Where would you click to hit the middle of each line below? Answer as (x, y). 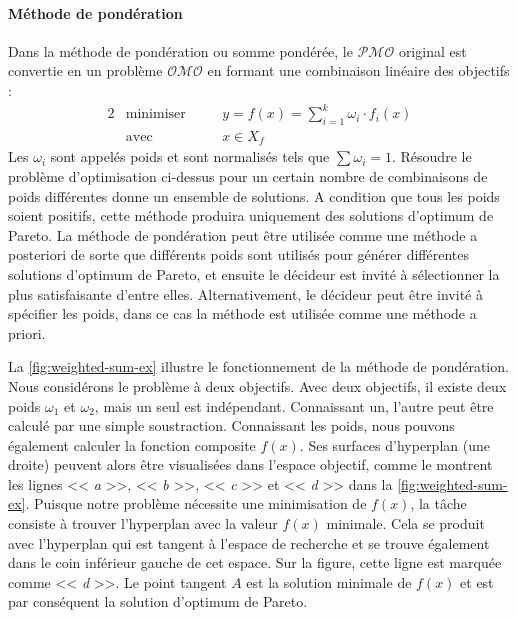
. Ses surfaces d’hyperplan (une (394, 444)
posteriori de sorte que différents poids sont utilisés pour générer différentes (238, 254)
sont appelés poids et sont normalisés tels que (190, 156)
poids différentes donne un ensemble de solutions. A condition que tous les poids (254, 195)
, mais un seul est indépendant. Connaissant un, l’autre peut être (294, 405)
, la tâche (438, 503)
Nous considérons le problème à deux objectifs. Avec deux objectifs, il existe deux (257, 385)
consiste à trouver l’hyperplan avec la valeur (143, 523)
